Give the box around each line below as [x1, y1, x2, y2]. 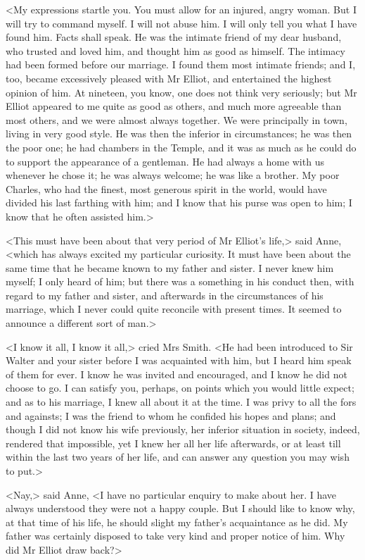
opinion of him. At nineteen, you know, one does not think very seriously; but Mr [6, 85, 357, 99]
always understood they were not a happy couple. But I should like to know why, [6, 501, 355, 516]
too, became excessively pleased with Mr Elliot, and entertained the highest [6, 70, 332, 85]
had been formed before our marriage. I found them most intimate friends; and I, [6, 57, 356, 72]
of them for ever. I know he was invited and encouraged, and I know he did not [6, 366, 347, 381]
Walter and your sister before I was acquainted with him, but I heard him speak [6, 353, 352, 368]
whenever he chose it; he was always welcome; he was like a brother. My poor [6, 168, 340, 182]
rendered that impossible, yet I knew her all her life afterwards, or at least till [6, 435, 341, 450]
